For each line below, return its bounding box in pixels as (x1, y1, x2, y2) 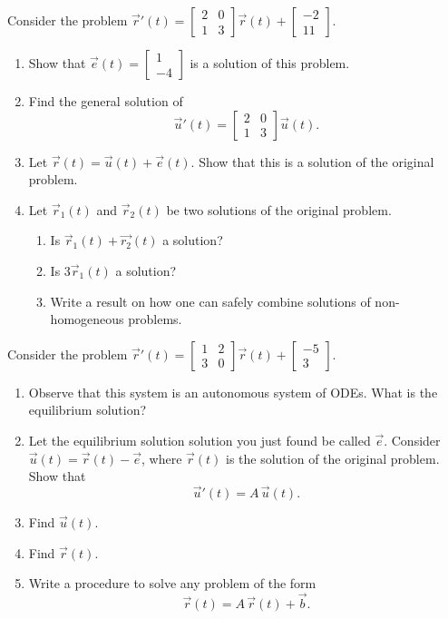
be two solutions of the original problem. (166, 200, 392, 219)
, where (141, 448, 182, 467)
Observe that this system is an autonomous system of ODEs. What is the (28, 382, 438, 401)
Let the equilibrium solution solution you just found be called (28, 430, 371, 449)
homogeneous (50, 309, 124, 329)
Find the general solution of (28, 92, 183, 110)
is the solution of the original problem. (225, 448, 440, 467)
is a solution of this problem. (190, 54, 350, 72)
